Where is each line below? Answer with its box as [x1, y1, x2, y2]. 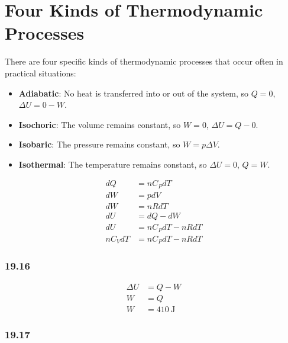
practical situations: [5, 66, 76, 79]
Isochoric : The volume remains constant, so [18, 118, 181, 130]
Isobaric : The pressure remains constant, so [18, 138, 180, 150]
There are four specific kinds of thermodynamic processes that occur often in [5, 55, 283, 68]
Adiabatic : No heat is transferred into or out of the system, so [18, 86, 248, 99]
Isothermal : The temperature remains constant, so [18, 158, 207, 170]
